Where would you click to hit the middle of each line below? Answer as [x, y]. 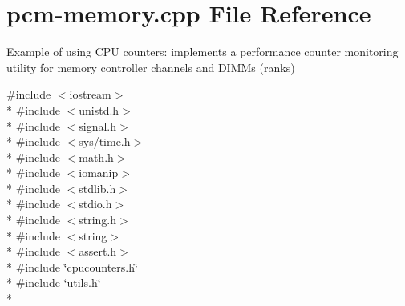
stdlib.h [97, 188]
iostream [90, 94]
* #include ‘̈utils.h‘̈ [54, 282]
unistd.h [99, 109]
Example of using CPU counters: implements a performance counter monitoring [202, 52]
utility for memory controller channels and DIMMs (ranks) [151, 67]
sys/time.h [105, 141]
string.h [98, 220]
